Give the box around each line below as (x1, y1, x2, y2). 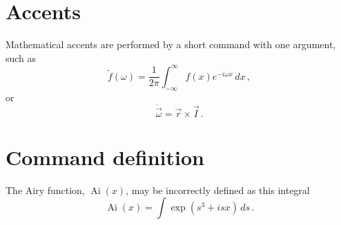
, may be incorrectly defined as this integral (126, 182, 310, 197)
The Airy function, (6, 182, 85, 197)
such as (6, 50, 37, 65)
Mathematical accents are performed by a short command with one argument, (6, 37, 336, 52)
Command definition (6, 142, 204, 171)
